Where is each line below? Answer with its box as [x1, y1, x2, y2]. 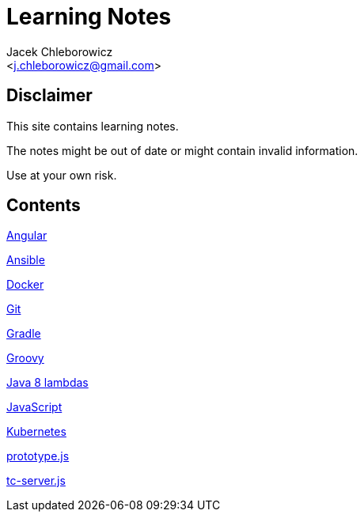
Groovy [6, 351, 44, 365]
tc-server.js [6, 474, 66, 488]
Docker [6, 278, 44, 292]
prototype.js [6, 449, 70, 463]
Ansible [6, 253, 45, 267]
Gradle [6, 327, 41, 341]
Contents [6, 195, 81, 216]
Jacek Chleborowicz [6, 44, 113, 59]
